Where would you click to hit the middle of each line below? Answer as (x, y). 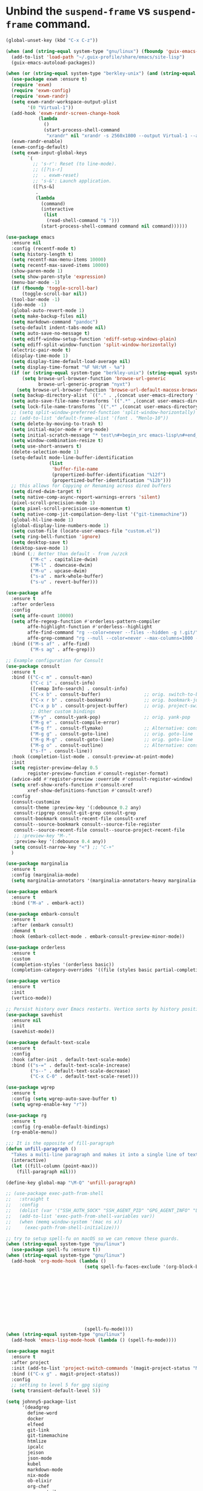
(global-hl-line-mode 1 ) (42, 520)
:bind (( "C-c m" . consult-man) (52, 677)
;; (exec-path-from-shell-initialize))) (63, 1227)
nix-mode (38, 1475)
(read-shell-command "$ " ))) (83, 221)
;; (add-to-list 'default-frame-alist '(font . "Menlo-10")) (90, 418)
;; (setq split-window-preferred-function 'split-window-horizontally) (104, 413)
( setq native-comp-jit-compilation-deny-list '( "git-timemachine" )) (99, 514)
